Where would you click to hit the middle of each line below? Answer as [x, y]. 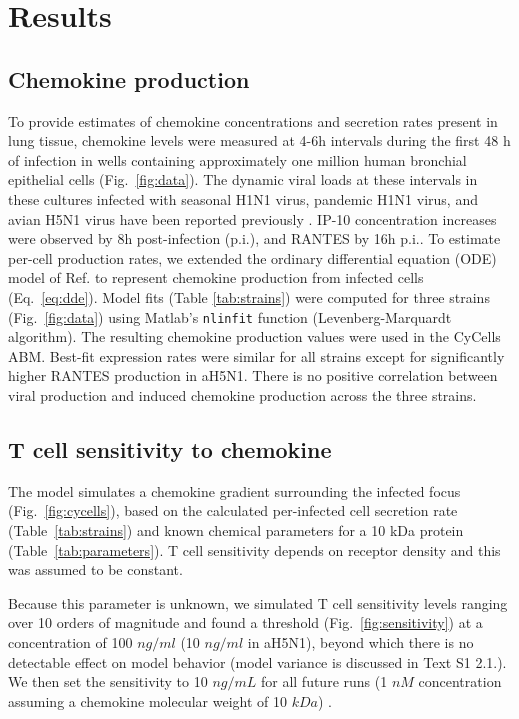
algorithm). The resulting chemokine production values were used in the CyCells [254, 336]
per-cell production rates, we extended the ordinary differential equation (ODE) [252, 257]
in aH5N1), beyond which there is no [360, 641]
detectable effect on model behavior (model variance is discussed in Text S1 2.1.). [257, 661]
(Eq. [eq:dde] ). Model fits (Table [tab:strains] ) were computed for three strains [249, 296]
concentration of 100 [70, 641]
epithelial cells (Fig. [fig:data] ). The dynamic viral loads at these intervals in [243, 179]
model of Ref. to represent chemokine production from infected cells [216, 277]
